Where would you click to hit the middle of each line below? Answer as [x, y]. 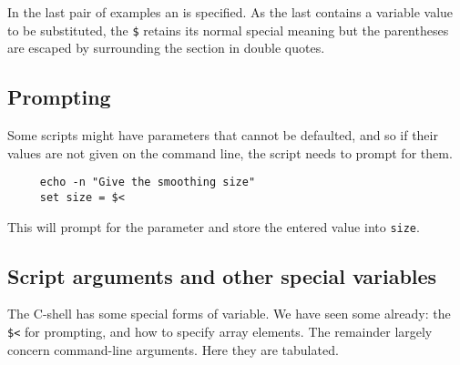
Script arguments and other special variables [222, 275]
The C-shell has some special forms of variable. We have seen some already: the [229, 314]
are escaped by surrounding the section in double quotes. [166, 48]
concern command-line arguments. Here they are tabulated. [173, 349]
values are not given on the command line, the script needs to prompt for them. [230, 152]
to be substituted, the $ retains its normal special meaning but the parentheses [228, 30]
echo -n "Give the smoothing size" [148, 182]
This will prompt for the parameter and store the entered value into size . [214, 226]
